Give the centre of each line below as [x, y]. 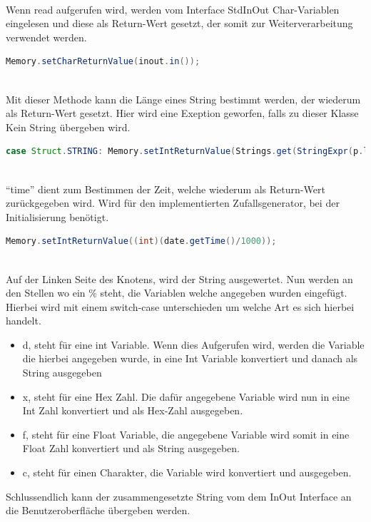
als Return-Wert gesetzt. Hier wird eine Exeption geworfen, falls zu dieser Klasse [182, 113]
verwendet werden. [46, 37]
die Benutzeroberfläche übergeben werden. [98, 510]
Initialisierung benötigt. [57, 216]
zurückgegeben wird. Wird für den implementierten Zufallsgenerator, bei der [173, 203]
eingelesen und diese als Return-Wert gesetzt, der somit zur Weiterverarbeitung [179, 23]
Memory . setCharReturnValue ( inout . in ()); [103, 62]
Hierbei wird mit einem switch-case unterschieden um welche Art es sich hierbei [180, 306]
